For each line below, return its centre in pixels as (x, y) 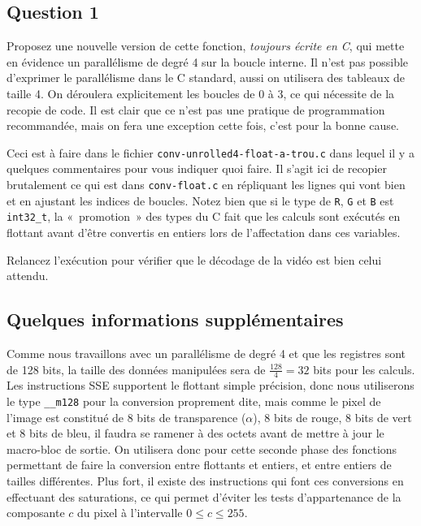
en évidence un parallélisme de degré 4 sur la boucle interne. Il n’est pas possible (208, 61)
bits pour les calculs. (364, 369)
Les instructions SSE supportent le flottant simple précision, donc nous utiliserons (210, 385)
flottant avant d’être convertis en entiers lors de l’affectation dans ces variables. (204, 232)
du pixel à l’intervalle (130, 513)
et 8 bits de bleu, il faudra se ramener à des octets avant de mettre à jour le (195, 433)
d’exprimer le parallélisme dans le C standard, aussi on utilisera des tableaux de (206, 78)
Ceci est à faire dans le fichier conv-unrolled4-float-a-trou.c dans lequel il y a (210, 152)
